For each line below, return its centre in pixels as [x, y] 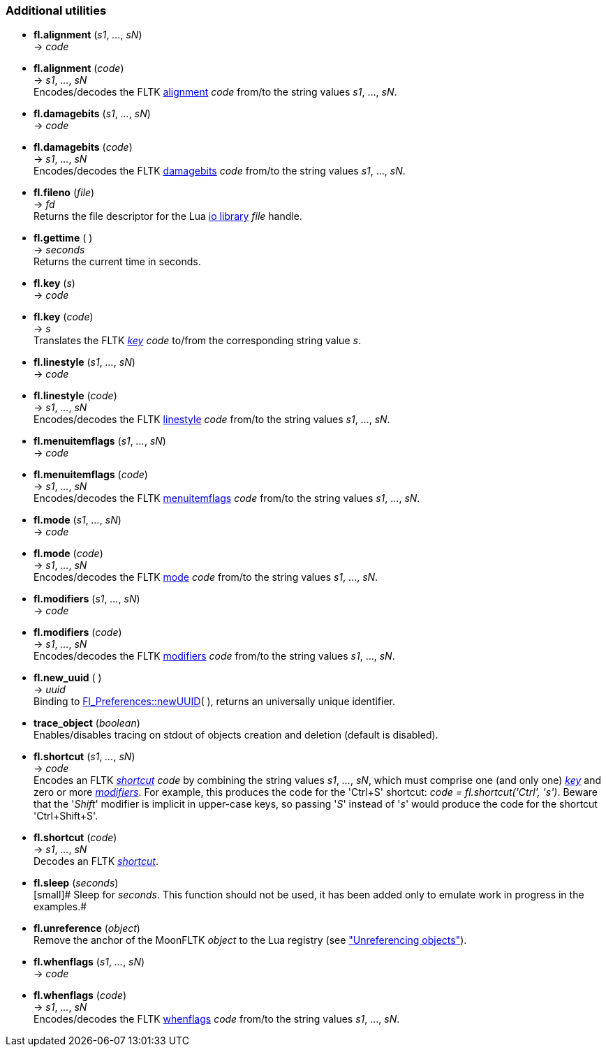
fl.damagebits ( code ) [83, 147]
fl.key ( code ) [64, 317]
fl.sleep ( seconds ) [76, 883]
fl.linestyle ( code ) [75, 396]
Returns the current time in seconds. [117, 262]
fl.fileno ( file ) [64, 193]
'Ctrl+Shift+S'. [66, 816]
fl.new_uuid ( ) [68, 678]
